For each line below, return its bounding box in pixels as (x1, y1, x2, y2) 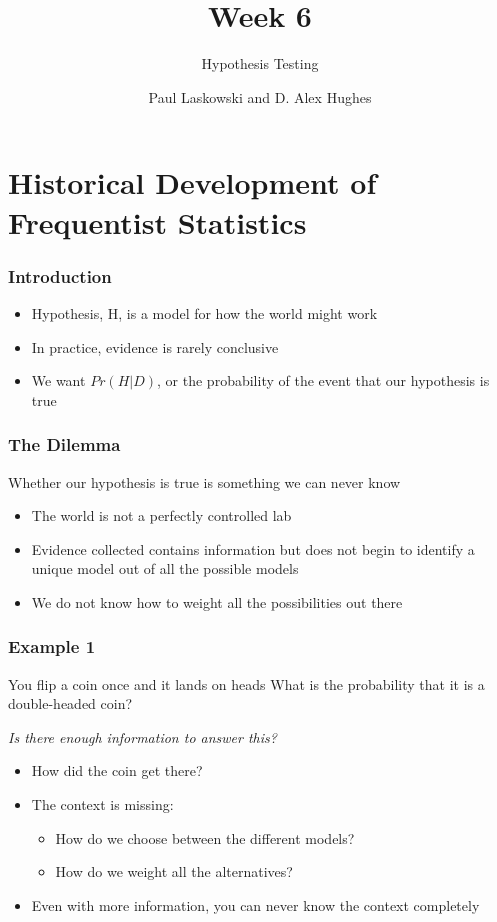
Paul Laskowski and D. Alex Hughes (148, 86, 372, 107)
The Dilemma (8, 432, 121, 457)
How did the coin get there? (31, 760, 203, 781)
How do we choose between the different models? (55, 827, 355, 848)
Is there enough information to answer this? (8, 726, 277, 747)
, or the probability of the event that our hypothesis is (157, 370, 490, 391)
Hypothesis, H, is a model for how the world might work (31, 302, 378, 323)
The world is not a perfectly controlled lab (31, 505, 292, 526)
